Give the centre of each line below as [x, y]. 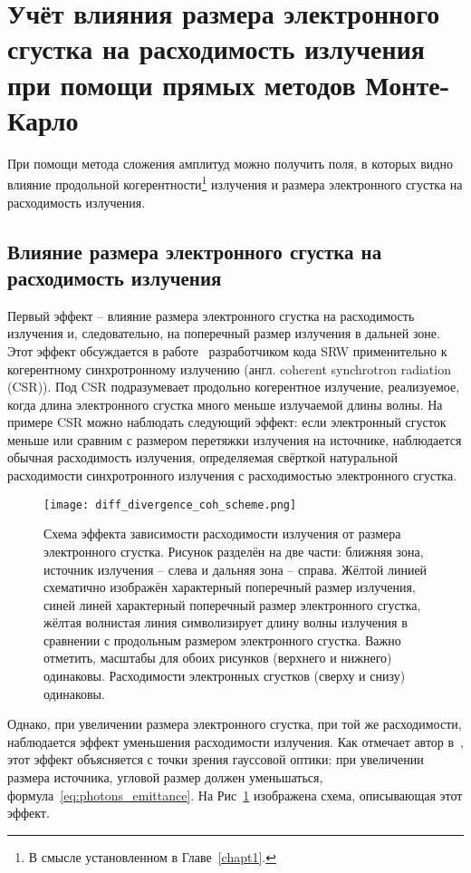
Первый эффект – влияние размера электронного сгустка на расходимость [211, 315]
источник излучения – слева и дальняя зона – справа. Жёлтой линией [235, 569]
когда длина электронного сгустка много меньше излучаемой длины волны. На [225, 404]
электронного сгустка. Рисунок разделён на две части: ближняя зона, [234, 551]
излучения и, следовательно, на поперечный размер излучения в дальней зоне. [224, 333]
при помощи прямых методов [182, 84]
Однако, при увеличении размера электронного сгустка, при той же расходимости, [235, 724]
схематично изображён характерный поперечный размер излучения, [230, 587]
